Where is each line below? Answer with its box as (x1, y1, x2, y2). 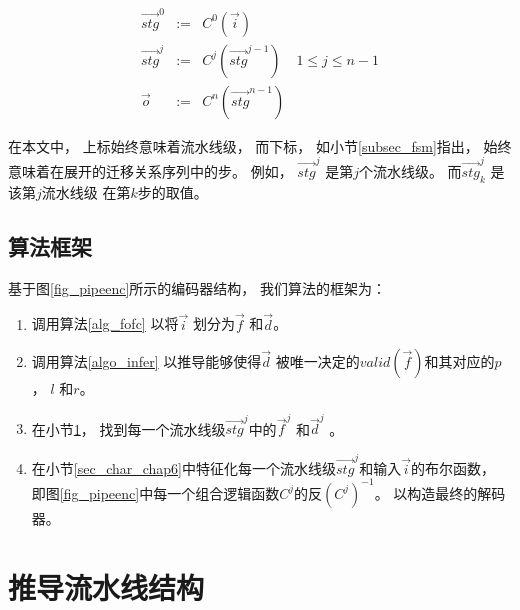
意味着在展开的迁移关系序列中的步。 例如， (8, 161, 293, 182)
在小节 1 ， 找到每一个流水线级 (31, 418, 226, 439)
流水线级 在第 (41, 181, 131, 202)
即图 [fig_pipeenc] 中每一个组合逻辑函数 (31, 482, 280, 503)
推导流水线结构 (8, 566, 205, 607)
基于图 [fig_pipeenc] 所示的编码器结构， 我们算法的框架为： (8, 277, 387, 298)
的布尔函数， (410, 457, 495, 478)
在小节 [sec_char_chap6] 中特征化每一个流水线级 (31, 457, 337, 478)
